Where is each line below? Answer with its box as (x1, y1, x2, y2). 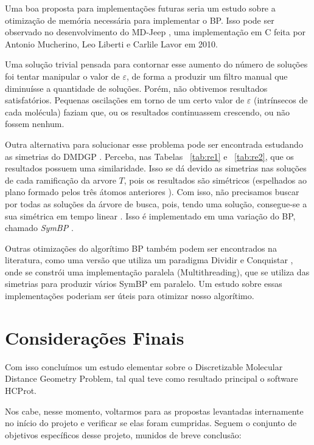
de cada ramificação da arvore (5, 173, 116, 186)
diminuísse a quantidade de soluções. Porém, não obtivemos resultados (5, 81, 268, 94)
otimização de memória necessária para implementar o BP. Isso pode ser (5, 13, 274, 26)
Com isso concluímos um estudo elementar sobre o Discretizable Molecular (5, 360, 283, 373)
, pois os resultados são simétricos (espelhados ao (124, 173, 307, 186)
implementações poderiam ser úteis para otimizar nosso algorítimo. (5, 289, 254, 302)
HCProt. (5, 384, 37, 396)
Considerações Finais (5, 325, 184, 350)
